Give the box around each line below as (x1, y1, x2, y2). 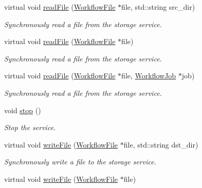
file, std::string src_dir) (121, 2, 195, 12)
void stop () (4, 105, 41, 115)
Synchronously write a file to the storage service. (4, 156, 156, 167)
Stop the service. (4, 122, 56, 133)
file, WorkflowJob (121, 70, 176, 81)
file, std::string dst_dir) (123, 139, 198, 150)
